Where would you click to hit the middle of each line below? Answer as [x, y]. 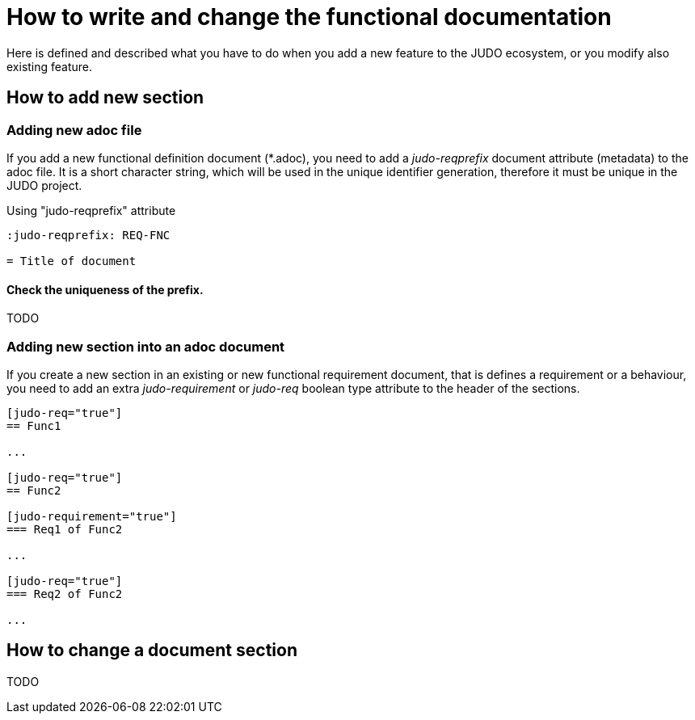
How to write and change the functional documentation [309, 17]
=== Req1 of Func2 [65, 529]
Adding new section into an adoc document [146, 346]
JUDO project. [44, 185]
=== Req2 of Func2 [65, 594]
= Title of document [72, 261]
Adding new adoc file [74, 130]
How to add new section [105, 98]
